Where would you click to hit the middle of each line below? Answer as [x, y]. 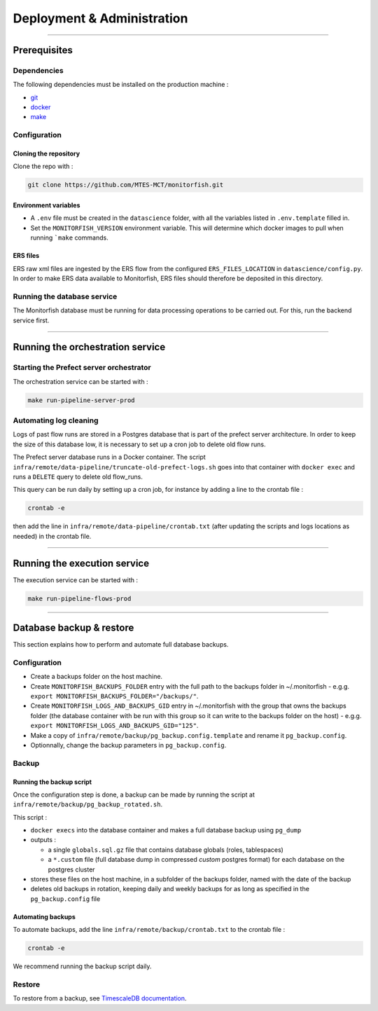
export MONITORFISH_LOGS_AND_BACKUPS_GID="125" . [114, 726]
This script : [30, 817]
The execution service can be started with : [76, 580]
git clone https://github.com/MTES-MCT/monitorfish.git [126, 185]
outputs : [43, 840]
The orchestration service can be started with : [80, 381]
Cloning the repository [47, 153]
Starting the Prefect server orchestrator [82, 368]
